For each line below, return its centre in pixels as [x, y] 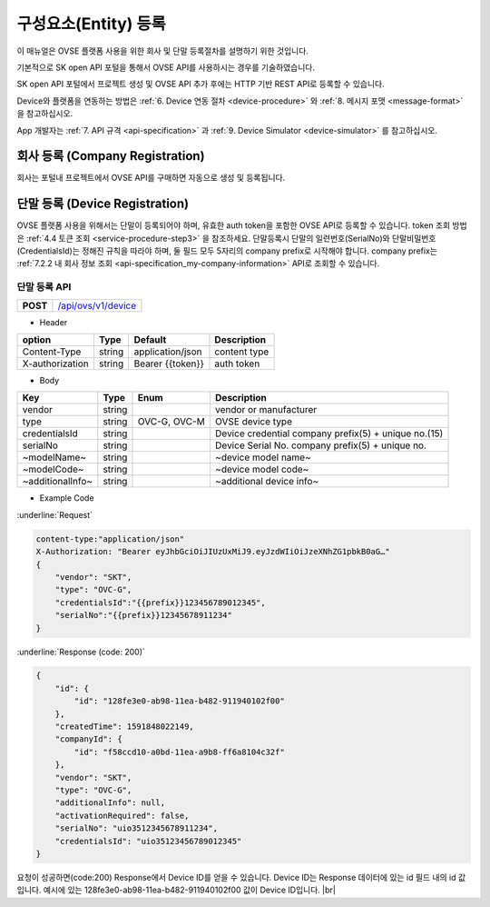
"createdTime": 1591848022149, [124, 727]
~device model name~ [263, 457]
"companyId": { [88, 739]
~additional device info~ [267, 482]
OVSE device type [253, 422]
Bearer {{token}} [169, 364]
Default [150, 340]
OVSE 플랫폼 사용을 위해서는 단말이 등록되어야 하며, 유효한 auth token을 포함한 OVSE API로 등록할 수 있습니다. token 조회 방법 [242, 225]
